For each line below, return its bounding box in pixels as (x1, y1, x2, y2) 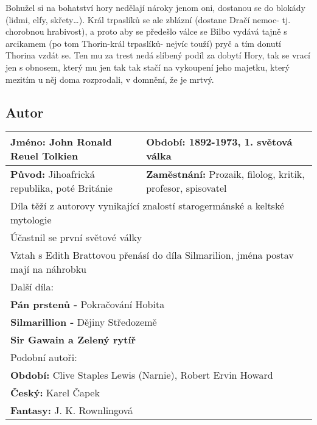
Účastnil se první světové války (10, 230, 142, 245)
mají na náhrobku (10, 262, 86, 276)
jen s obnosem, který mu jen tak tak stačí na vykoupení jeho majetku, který (5, 60, 290, 73)
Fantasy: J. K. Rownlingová (10, 403, 133, 418)
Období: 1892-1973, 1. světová (146, 135, 293, 149)
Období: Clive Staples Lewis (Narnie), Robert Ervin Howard (10, 368, 273, 382)
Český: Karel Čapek (10, 385, 100, 400)
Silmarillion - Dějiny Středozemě (10, 315, 157, 329)
